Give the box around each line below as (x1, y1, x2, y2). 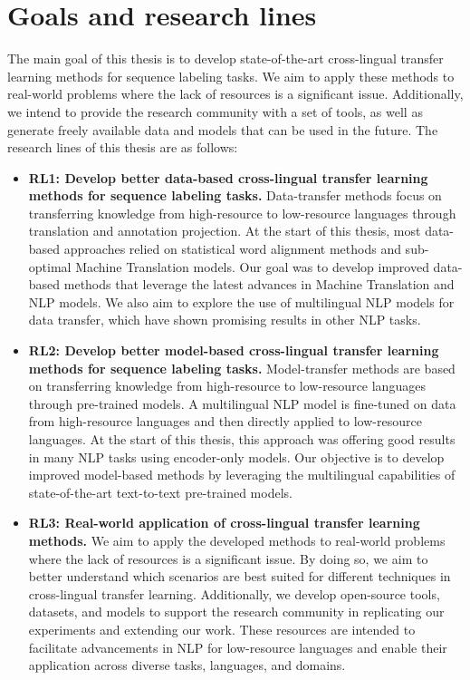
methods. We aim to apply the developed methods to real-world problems (28, 530, 446, 549)
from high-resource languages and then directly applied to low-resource (28, 412, 422, 431)
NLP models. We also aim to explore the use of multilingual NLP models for (28, 292, 455, 311)
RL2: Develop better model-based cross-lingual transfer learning (28, 341, 439, 360)
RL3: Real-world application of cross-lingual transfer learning (28, 513, 420, 532)
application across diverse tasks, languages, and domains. (28, 656, 346, 675)
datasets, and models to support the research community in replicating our (28, 602, 445, 621)
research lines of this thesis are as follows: (7, 138, 238, 157)
